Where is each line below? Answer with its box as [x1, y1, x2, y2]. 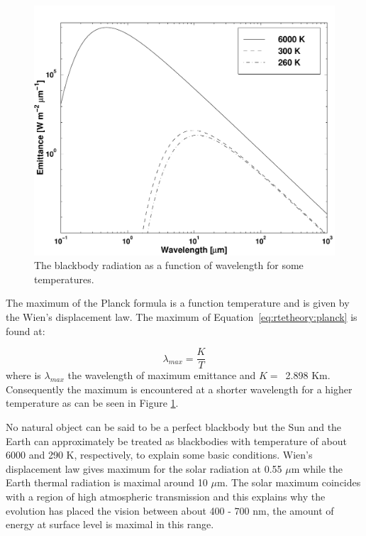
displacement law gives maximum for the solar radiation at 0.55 [6, 461, 282, 476]
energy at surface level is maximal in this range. [6, 517, 214, 532]
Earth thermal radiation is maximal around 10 [6, 475, 208, 490]
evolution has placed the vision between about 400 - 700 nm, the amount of [6, 503, 334, 518]
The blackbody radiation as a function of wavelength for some [34, 258, 304, 273]
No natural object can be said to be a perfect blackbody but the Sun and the [6, 419, 342, 434]
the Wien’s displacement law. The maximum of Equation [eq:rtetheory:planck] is [6, 309, 357, 324]
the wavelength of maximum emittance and [67, 368, 256, 383]
